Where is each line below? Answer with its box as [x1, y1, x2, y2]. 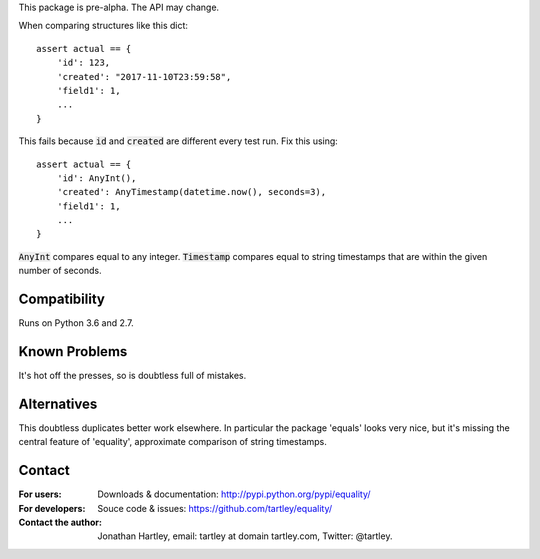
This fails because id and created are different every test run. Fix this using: [18, 135, 339, 147]
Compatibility [18, 291, 105, 308]
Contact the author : [18, 516, 102, 529]
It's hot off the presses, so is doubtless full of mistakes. [18, 370, 247, 382]
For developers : [18, 502, 86, 514]
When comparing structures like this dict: [18, 20, 189, 32]
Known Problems [18, 343, 128, 360]
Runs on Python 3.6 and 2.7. [18, 317, 134, 329]
